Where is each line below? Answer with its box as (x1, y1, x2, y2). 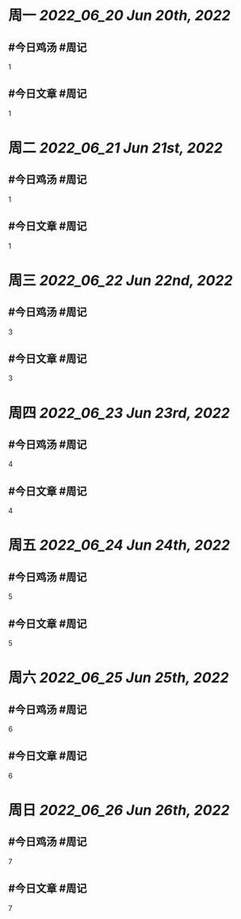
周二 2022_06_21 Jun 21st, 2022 (8, 139, 224, 156)
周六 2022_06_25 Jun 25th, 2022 (8, 669, 229, 687)
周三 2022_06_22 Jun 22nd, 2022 (8, 271, 233, 289)
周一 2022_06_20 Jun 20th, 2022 (8, 6, 231, 25)
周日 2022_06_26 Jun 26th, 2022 (8, 801, 230, 820)
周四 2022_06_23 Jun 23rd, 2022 (8, 404, 230, 422)
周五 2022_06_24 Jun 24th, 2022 (8, 536, 231, 554)
